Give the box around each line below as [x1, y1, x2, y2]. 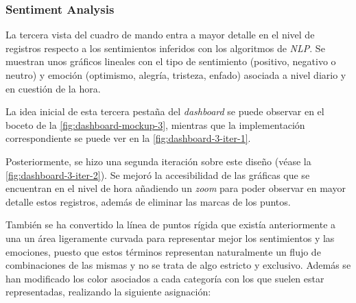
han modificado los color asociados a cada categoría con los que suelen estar [5, 271, 324, 285]
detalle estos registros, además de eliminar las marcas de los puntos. [5, 194, 291, 208]
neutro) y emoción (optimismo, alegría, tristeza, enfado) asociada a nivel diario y [5, 68, 346, 82]
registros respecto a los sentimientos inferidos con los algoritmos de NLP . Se [5, 40, 325, 55]
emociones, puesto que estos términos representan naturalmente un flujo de [5, 244, 321, 258]
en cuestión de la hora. [5, 81, 101, 95]
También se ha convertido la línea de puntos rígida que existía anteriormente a [5, 217, 336, 232]
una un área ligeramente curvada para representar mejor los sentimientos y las [5, 230, 335, 245]
